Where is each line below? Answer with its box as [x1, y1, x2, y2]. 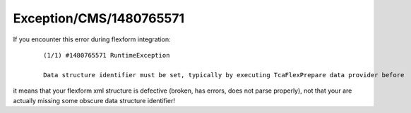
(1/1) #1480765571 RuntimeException [43, 51, 170, 59]
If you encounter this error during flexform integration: [13, 35, 171, 44]
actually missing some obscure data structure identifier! [13, 96, 176, 105]
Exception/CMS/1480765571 [13, 11, 185, 26]
